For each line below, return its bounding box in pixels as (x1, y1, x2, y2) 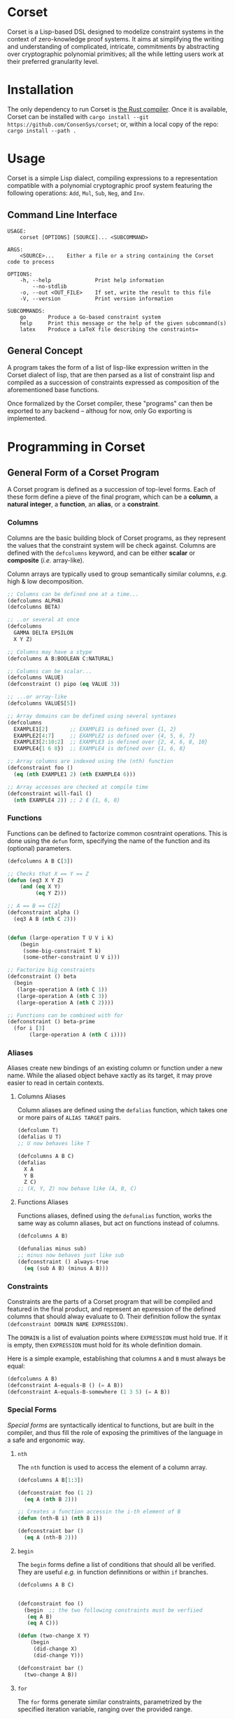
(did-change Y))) (33, 1652, 84, 1659)
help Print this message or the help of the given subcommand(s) (20, 320, 227, 327)
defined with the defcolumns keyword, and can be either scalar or (7, 548, 196, 557)
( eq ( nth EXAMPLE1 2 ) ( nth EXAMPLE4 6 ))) (13, 771, 136, 778)
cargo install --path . (7, 127, 77, 134)
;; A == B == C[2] (7, 903, 61, 910)
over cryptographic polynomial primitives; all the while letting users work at (7, 50, 224, 58)
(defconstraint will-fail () (7, 790, 92, 797)
